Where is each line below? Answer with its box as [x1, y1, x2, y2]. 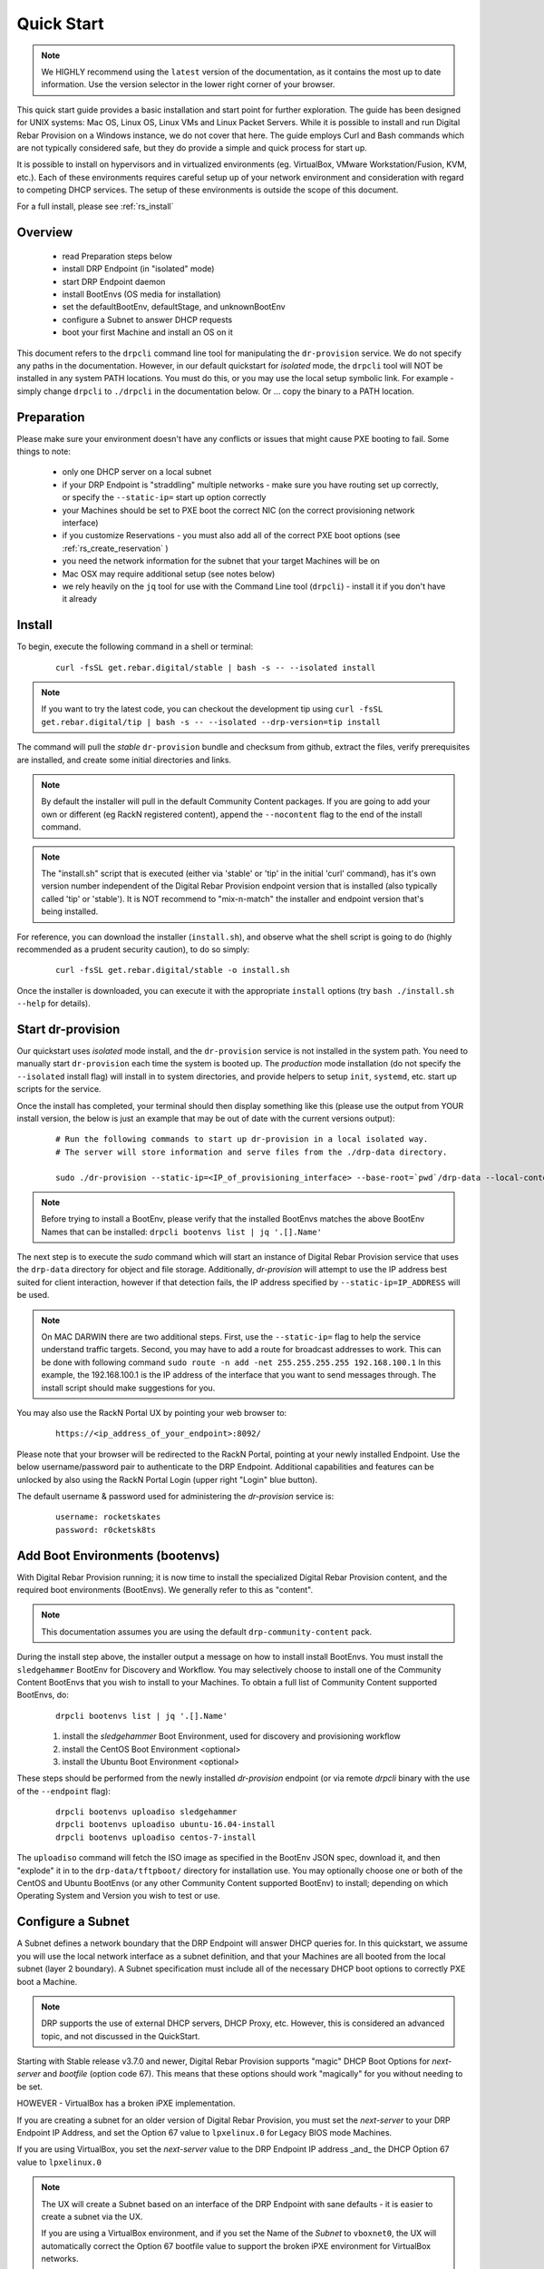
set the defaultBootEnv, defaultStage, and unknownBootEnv [62, 301, 286, 312]
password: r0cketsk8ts [55, 1525, 157, 1535]
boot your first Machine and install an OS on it [62, 327, 233, 338]
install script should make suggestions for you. [41, 1382, 216, 1393]
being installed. [41, 906, 99, 917]
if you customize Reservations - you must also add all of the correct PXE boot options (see [62, 530, 401, 541]
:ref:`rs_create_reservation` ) [62, 543, 169, 554]
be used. [16, 1290, 50, 1301]
